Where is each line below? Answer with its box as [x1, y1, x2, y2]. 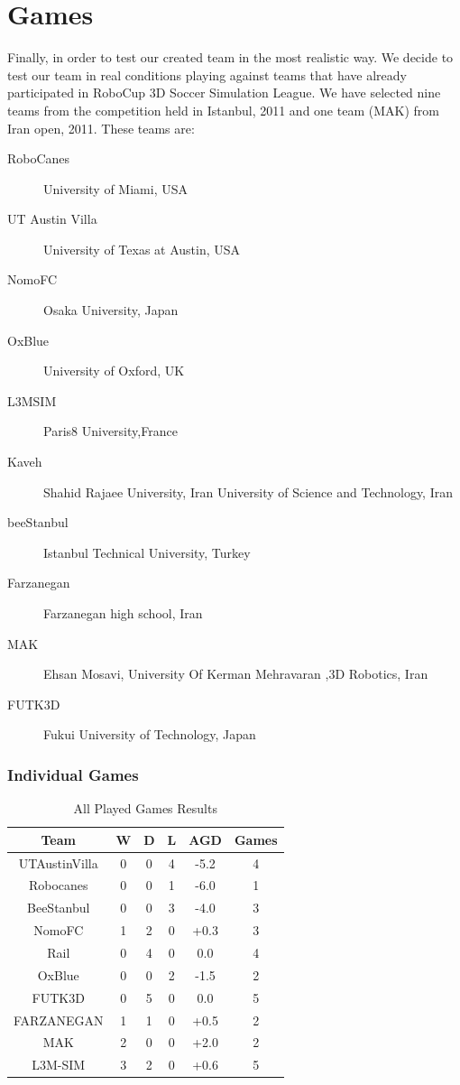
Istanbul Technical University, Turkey [43, 542, 251, 561]
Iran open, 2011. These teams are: [7, 118, 195, 137]
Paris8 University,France [43, 422, 178, 440]
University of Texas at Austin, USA [43, 239, 241, 258]
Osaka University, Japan [43, 301, 179, 320]
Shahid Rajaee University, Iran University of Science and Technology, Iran [43, 482, 453, 501]
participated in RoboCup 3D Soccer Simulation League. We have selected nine [7, 83, 441, 102]
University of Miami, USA [43, 179, 188, 198]
